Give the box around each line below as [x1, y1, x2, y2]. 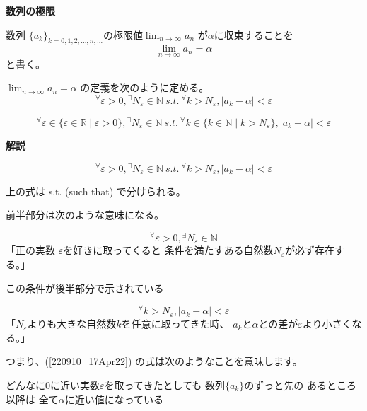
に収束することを [214, 27, 293, 42]
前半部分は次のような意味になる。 [6, 207, 164, 222]
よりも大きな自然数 [27, 316, 117, 331]
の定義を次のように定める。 [80, 80, 209, 95]
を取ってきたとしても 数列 [104, 377, 225, 392]
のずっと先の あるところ [244, 377, 356, 392]
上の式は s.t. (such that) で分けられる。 [6, 183, 186, 198]
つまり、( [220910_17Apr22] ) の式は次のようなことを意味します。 [6, 354, 303, 369]
